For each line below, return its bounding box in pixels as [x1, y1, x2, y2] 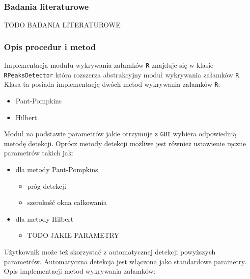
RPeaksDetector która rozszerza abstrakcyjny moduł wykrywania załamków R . [4, 69, 241, 79]
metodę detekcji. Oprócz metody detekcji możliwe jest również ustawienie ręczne [4, 138, 246, 148]
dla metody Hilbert [15, 213, 74, 224]
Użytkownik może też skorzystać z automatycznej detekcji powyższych [4, 247, 216, 256]
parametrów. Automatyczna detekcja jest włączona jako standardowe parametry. [4, 256, 247, 266]
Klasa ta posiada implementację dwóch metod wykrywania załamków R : [4, 79, 220, 89]
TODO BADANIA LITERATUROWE [4, 20, 121, 30]
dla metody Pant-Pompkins [15, 164, 98, 175]
